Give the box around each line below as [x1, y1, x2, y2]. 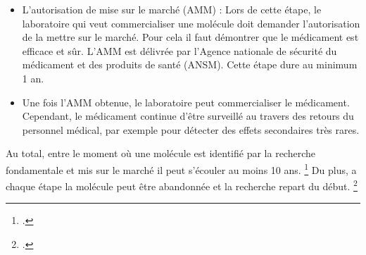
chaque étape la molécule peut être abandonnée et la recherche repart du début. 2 [6, 177, 358, 193]
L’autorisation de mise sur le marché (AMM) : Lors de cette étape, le [22, 2, 322, 16]
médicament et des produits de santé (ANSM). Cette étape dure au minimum [22, 57, 358, 72]
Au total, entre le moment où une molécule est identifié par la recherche [6, 146, 316, 161]
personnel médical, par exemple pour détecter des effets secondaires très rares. [22, 122, 360, 137]
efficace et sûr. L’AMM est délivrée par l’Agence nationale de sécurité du [22, 43, 337, 58]
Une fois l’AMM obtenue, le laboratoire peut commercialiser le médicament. [22, 94, 350, 109]
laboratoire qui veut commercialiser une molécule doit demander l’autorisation [22, 15, 360, 30]
